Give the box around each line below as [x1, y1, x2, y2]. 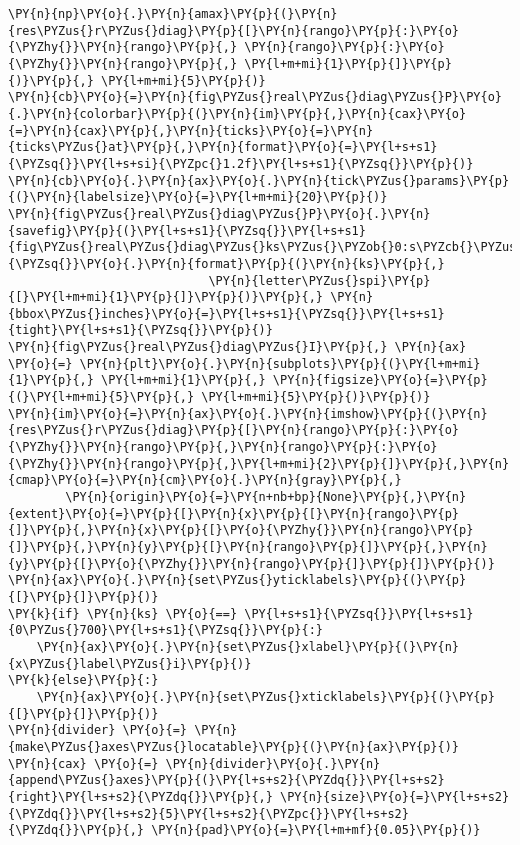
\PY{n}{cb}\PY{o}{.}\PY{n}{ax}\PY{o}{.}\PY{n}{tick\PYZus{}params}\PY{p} [8, 173, 510, 188]
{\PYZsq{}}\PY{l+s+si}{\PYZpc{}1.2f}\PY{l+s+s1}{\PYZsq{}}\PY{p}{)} [8, 156, 474, 171]
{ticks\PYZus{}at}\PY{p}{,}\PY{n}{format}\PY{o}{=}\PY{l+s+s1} [8, 140, 438, 155]
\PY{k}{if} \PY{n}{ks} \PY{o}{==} [8, 606, 238, 621]
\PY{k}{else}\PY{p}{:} [8, 673, 159, 688]
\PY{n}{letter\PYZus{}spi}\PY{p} [208, 273, 431, 288]
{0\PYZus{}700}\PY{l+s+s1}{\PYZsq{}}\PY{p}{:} [8, 623, 323, 638]
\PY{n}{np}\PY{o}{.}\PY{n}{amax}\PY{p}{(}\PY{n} [8, 7, 338, 21]
